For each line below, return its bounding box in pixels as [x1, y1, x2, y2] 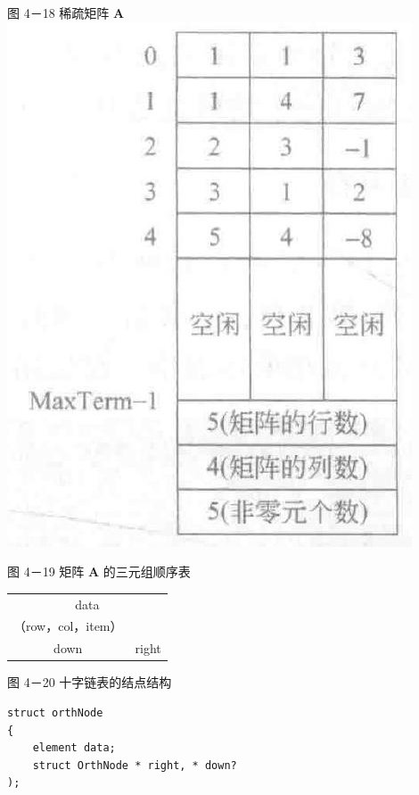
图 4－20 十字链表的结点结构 [7, 673, 172, 691]
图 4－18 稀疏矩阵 [7, 4, 110, 21]
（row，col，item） [13, 617, 123, 635]
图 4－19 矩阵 [7, 562, 85, 581]
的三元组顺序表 [103, 562, 191, 581]
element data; [32, 741, 116, 755]
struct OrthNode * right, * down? [32, 758, 237, 772]
